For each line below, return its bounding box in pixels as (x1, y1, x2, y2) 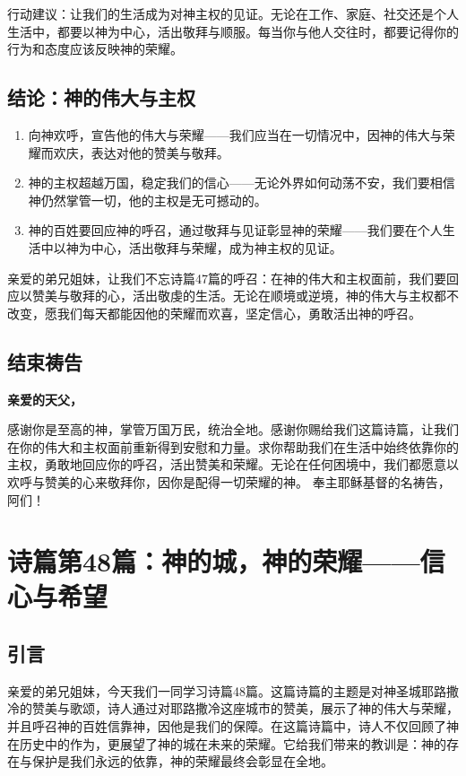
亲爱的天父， (7, 389, 82, 408)
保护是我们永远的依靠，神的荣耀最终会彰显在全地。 (31, 752, 333, 771)
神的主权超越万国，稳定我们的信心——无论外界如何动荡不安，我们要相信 (28, 173, 455, 192)
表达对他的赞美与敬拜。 (91, 143, 229, 161)
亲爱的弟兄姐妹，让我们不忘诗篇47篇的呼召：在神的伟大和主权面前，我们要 (7, 268, 446, 287)
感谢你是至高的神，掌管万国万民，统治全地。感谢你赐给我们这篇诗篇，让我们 (7, 420, 459, 439)
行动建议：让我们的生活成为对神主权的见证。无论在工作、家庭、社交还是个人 (7, 4, 459, 22)
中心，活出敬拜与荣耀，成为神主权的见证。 (91, 238, 342, 257)
